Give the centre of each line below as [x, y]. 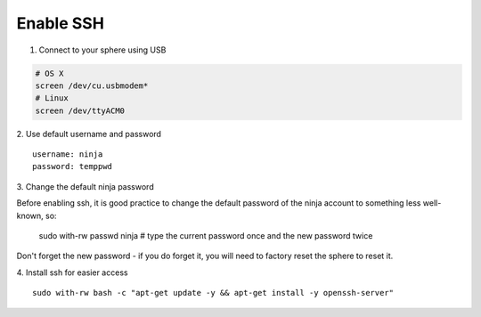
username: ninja [68, 154]
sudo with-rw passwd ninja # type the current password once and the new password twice [206, 236]
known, [30, 215]
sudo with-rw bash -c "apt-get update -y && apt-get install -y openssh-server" [213, 293]
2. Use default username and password [89, 134]
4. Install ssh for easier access [72, 272]
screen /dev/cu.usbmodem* [92, 85]
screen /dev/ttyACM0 [80, 110]
